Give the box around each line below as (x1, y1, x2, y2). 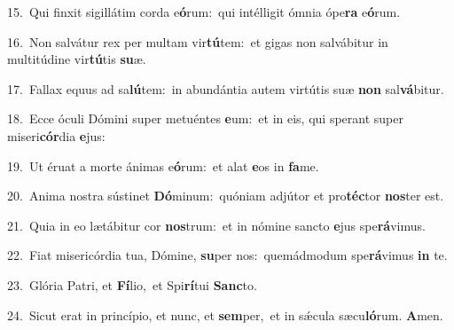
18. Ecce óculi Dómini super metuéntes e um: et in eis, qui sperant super (7, 109, 403, 128)
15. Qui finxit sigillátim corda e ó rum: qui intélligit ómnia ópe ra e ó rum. (7, 3, 401, 20)
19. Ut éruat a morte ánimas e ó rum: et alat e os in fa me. (7, 156, 319, 175)
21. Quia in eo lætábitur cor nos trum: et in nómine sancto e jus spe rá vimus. (7, 216, 426, 234)
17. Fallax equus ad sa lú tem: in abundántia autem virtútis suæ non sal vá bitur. (7, 79, 444, 98)
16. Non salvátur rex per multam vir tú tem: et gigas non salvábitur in (7, 32, 388, 51)
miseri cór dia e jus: (7, 126, 106, 145)
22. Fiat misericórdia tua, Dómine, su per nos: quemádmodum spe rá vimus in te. (7, 246, 448, 264)
